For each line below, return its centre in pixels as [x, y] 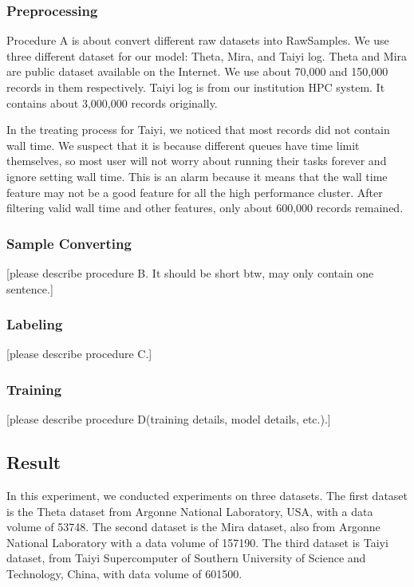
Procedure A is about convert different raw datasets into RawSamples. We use [198, 40]
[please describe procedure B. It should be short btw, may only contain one [190, 272]
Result [34, 462]
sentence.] [30, 288]
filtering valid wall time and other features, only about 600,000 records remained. [205, 208]
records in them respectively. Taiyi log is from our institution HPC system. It [196, 87]
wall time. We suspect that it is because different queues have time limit [183, 145]
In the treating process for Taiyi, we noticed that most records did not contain [198, 130]
